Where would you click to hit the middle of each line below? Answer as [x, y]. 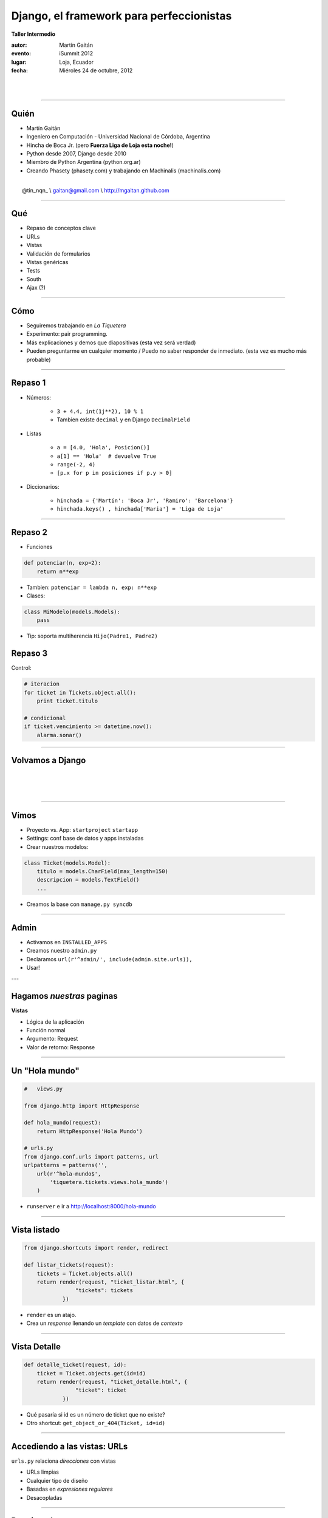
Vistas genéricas [47, 262]
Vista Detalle [36, 1346]
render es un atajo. [51, 1315]
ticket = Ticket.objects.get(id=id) [91, 1373]
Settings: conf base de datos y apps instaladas [85, 839]
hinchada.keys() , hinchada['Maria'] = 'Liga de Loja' [140, 509]
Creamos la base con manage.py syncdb [80, 904]
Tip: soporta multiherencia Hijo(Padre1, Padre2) [92, 636]
